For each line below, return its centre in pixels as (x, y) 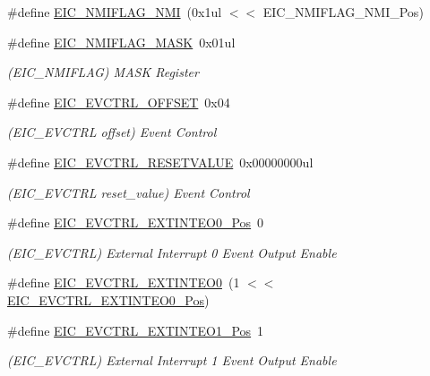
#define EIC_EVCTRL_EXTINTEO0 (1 (124, 282)
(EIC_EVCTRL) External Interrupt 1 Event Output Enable (172, 360)
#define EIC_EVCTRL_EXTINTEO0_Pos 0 (136, 222)
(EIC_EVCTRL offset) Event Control (112, 132)
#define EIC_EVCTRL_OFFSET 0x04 (119, 102)
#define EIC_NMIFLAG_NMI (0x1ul (115, 12)
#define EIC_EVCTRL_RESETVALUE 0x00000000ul (160, 162)
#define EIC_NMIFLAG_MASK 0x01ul (121, 42)
